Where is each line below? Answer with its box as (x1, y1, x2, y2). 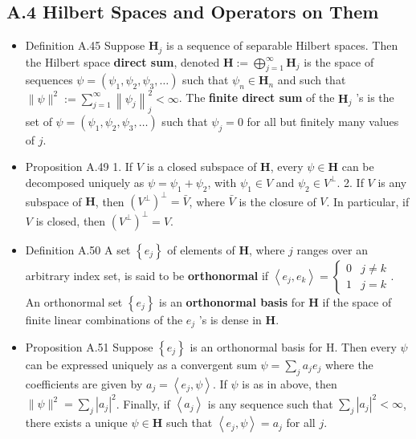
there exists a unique (25, 414, 128, 431)
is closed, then (35, 212, 106, 229)
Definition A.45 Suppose (25, 37, 145, 54)
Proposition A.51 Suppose (25, 338, 153, 355)
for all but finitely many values (247, 112, 399, 129)
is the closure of (239, 193, 316, 209)
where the (324, 356, 373, 372)
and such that (277, 71, 346, 88)
